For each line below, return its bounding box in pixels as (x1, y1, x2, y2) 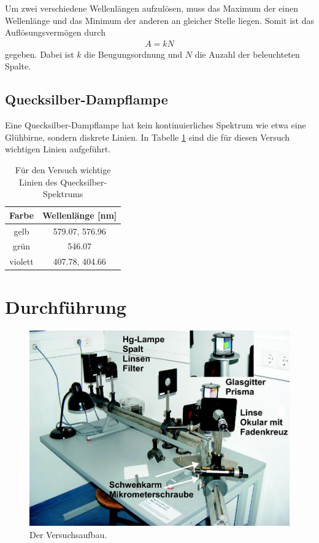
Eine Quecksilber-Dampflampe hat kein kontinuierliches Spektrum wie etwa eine (5, 119, 306, 131)
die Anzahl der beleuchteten (194, 47, 300, 60)
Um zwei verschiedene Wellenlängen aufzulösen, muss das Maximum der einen (5, 2, 298, 14)
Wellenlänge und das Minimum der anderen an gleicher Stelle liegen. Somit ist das (5, 14, 314, 26)
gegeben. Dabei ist (5, 47, 74, 60)
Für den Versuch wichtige (15, 163, 111, 176)
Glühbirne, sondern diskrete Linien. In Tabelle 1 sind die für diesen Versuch (5, 130, 290, 143)
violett (9, 255, 34, 268)
